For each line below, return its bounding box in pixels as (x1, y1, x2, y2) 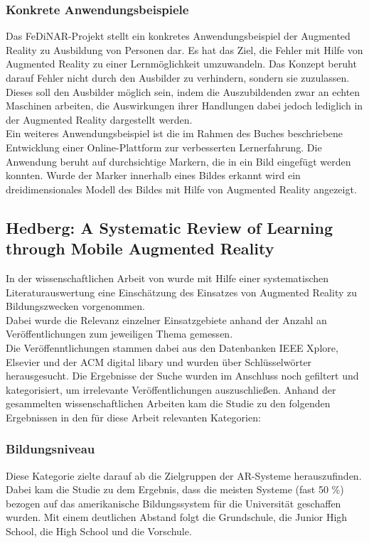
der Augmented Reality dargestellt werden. (6, 112, 193, 127)
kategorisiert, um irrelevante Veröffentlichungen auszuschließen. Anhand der (6, 382, 336, 397)
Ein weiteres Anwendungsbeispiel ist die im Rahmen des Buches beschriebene (6, 126, 343, 141)
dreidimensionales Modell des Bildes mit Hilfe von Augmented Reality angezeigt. (6, 181, 357, 196)
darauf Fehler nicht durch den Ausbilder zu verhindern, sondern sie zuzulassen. (6, 70, 350, 85)
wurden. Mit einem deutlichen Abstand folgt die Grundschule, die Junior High (6, 510, 348, 525)
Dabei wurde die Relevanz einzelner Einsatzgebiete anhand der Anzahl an (6, 312, 327, 327)
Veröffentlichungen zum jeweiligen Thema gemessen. (6, 326, 233, 341)
